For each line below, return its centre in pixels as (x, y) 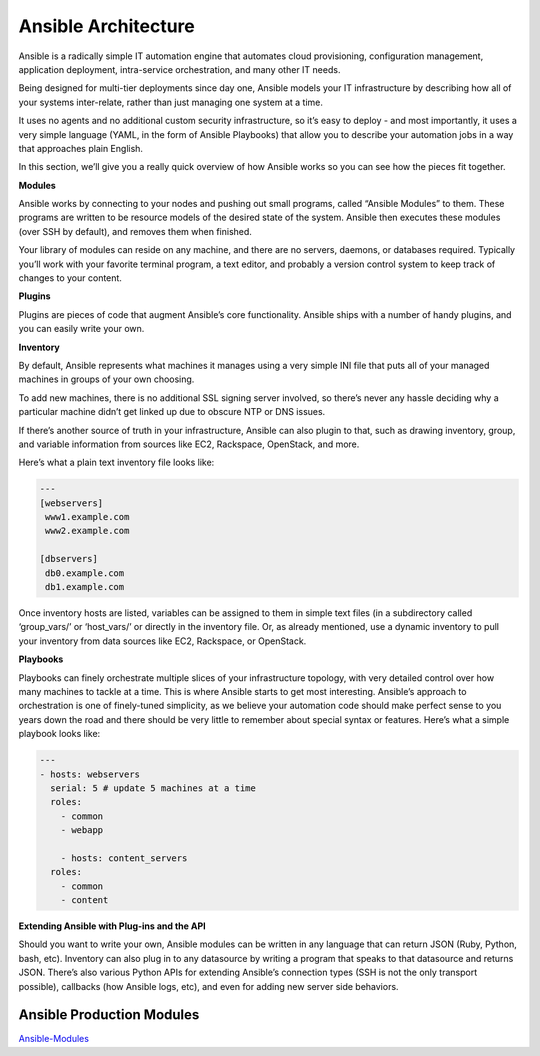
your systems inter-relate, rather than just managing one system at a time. (171, 102)
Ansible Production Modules (109, 1015)
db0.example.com (85, 573)
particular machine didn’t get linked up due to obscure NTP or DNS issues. (172, 412)
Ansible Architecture (106, 26)
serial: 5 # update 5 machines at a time (153, 788)
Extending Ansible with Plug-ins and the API (112, 926)
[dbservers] (69, 559)
